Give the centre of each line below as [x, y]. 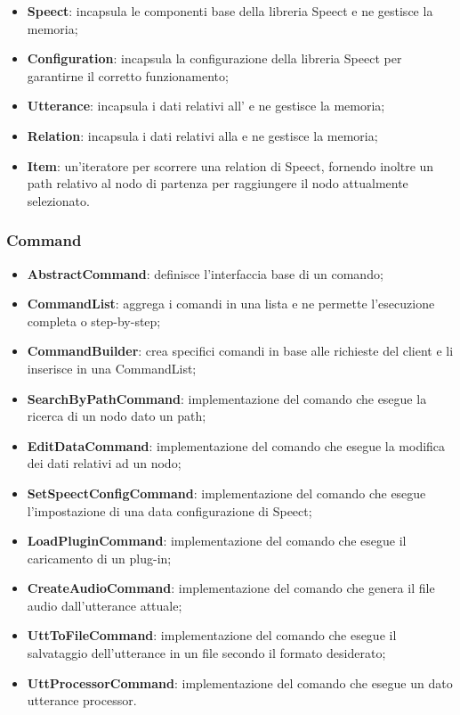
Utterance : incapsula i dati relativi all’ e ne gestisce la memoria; [206, 106]
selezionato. [58, 200]
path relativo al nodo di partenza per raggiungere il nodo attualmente [218, 183]
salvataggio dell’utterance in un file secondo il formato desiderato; [206, 653]
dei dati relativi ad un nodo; [104, 463]
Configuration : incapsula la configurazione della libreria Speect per [214, 58]
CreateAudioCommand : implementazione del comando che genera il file [231, 588]
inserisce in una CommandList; [112, 368]
